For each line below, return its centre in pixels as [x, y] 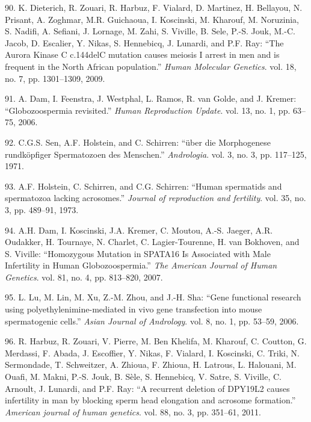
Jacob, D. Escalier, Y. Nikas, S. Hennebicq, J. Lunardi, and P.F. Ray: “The [144, 42]
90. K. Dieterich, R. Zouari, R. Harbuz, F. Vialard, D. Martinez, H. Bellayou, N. [154, 7]
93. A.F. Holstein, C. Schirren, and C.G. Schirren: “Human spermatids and [143, 186]
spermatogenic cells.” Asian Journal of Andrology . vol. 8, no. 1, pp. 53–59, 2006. [152, 321]
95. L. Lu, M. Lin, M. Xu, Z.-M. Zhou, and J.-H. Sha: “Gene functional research [153, 297]
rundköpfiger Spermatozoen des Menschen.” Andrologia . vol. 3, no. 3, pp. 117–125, [156, 154]
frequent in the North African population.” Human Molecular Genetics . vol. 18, [151, 66]
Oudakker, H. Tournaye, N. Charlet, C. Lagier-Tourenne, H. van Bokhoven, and [152, 242]
